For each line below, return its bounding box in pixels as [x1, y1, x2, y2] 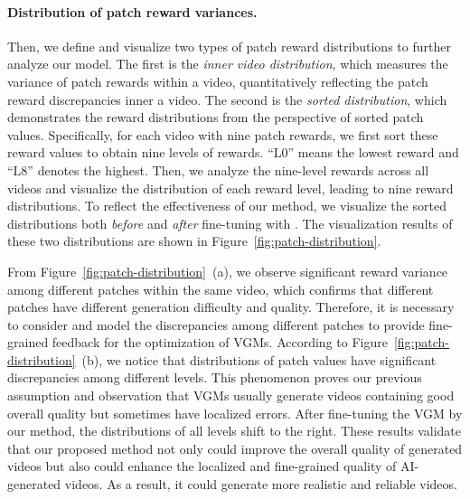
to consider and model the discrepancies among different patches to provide [7, 315, 425, 334]
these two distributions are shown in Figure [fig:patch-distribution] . [7, 231, 381, 250]
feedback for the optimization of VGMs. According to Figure [52, 333, 388, 352]
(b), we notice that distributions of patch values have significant [81, 350, 437, 369]
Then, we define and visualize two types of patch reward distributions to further [7, 36, 451, 55]
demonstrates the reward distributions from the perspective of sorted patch [7, 108, 424, 127]
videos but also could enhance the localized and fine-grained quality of [7, 457, 397, 475]
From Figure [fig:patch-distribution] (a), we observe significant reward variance [7, 261, 448, 280]
